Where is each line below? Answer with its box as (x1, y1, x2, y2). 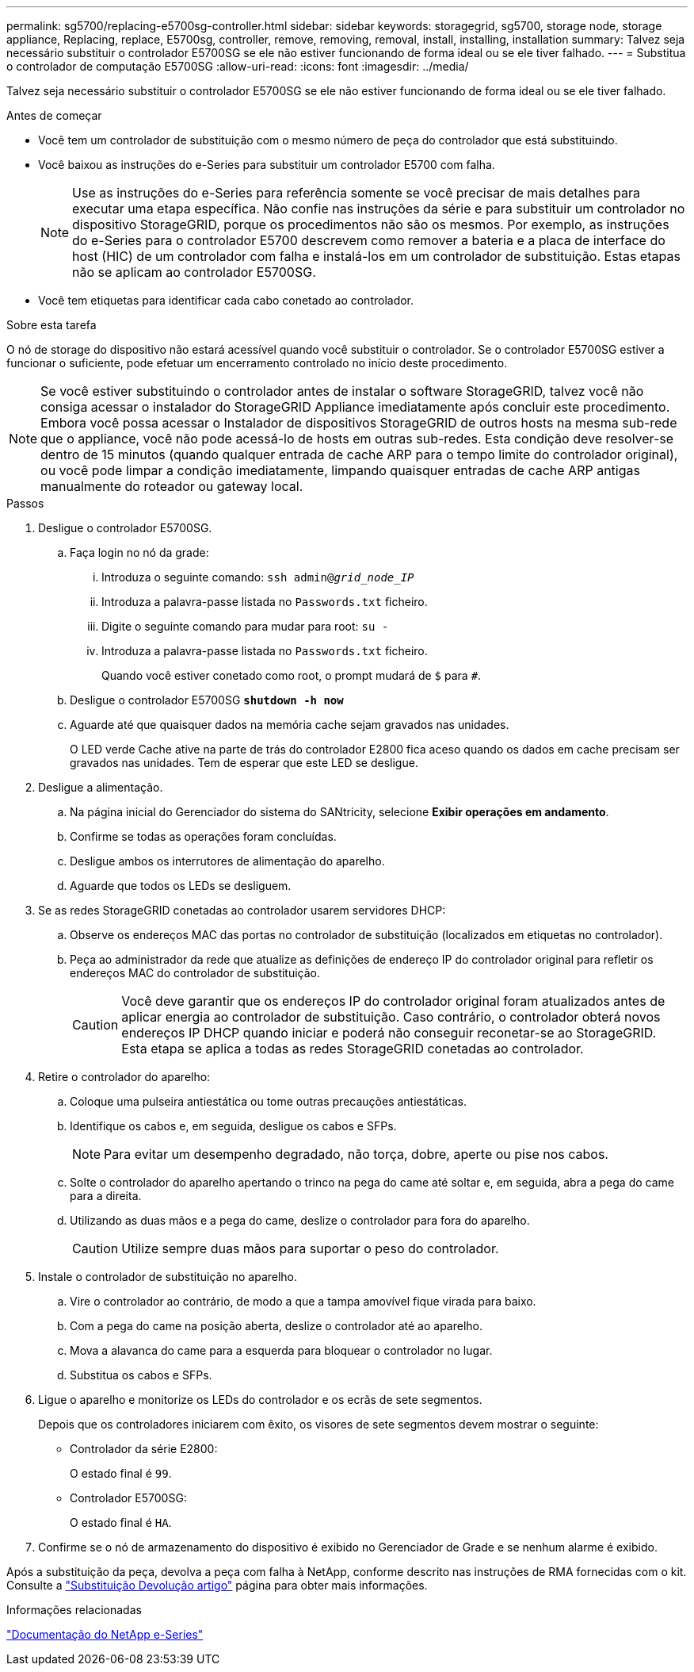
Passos (6, 497, 44, 510)
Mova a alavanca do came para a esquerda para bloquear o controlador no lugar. (70, 1344, 493, 1357)
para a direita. (70, 1189, 142, 1202)
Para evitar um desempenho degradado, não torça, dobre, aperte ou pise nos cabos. (104, 1146, 608, 1162)
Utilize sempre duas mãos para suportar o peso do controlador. (121, 1241, 499, 1256)
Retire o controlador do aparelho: (38, 1070, 211, 1083)
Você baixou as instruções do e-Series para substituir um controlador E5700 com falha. (38, 158, 495, 171)
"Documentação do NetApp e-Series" (6, 1628, 204, 1641)
